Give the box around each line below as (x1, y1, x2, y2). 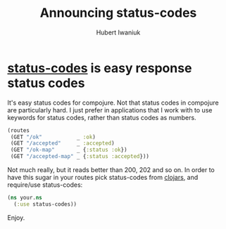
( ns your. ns (7, 195, 42, 202)
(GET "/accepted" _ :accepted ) (10, 140, 115, 147)
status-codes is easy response (7, 60, 192, 76)
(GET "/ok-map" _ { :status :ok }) (10, 146, 128, 154)
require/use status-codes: (7, 181, 83, 189)
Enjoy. (7, 213, 25, 222)
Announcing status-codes (39, 5, 197, 21)
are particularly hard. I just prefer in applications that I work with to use (7, 105, 213, 114)
